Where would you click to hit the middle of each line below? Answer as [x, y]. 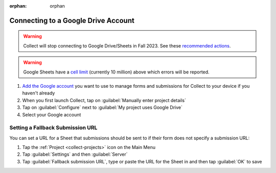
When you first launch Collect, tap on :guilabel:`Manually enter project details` [104, 100]
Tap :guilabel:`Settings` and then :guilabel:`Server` [75, 154]
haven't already [39, 93]
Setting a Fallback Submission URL [53, 128]
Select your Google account [52, 114]
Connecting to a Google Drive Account [72, 20]
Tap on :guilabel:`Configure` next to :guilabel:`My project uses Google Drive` [102, 108]
